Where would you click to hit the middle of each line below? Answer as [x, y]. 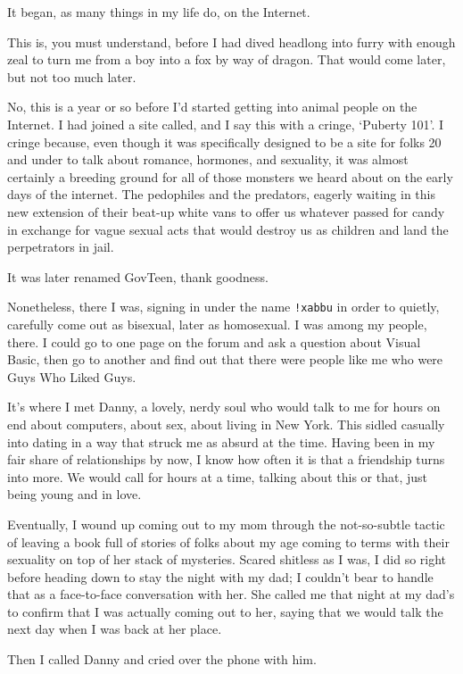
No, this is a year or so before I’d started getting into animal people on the [212, 107]
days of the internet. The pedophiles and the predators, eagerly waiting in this [221, 194]
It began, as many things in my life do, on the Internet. [159, 12]
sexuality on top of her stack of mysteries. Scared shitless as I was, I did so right [227, 559]
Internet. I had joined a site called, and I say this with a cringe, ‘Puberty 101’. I [225, 124]
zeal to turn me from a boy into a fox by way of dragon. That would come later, [227, 59]
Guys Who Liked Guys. [72, 376]
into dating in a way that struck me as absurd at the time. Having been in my [221, 441]
